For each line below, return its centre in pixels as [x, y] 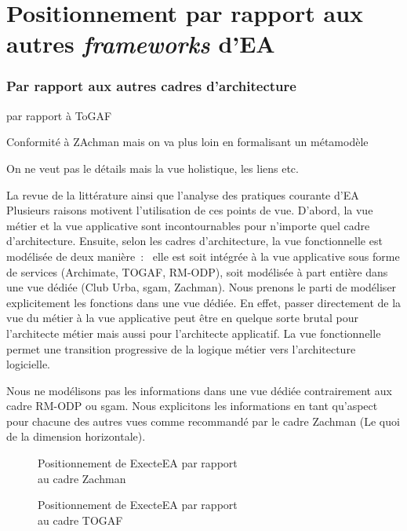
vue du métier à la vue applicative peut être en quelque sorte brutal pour [183, 318]
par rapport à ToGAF [59, 115]
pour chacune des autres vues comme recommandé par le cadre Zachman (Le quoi [203, 421]
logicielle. [28, 364]
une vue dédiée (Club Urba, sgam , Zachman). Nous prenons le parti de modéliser [202, 287]
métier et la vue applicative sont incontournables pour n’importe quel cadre [188, 225]
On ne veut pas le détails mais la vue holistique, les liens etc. [153, 168]
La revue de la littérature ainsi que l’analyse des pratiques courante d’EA [183, 194]
